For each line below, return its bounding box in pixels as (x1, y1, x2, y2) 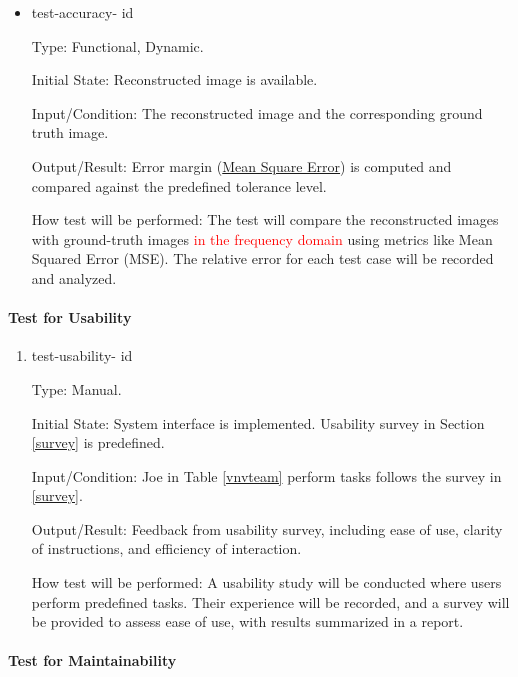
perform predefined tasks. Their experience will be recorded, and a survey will (31, 591, 510, 612)
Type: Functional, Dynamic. (31, 35, 204, 56)
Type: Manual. (31, 378, 122, 399)
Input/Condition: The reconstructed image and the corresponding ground (31, 102, 483, 123)
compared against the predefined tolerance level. (31, 175, 327, 196)
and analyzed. (31, 267, 117, 288)
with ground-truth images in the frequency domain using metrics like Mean (31, 228, 493, 249)
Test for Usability (8, 307, 132, 328)
